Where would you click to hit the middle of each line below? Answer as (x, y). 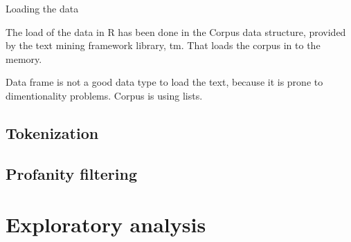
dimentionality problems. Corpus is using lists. (104, 95)
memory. (24, 58)
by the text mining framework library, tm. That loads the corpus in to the (163, 45)
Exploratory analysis (106, 224)
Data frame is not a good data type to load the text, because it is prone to (164, 82)
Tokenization (52, 132)
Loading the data (42, 8)
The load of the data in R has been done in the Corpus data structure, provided (176, 31)
